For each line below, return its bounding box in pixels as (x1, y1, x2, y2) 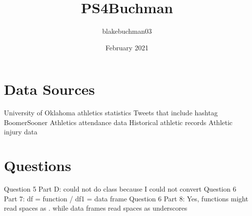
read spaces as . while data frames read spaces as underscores (4, 203, 188, 213)
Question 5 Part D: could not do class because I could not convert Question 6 (4, 184, 236, 194)
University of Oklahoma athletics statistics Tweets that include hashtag (4, 108, 218, 118)
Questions (4, 155, 71, 175)
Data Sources (4, 79, 95, 99)
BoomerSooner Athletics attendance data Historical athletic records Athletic (4, 117, 233, 127)
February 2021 (105, 42, 148, 52)
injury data (4, 127, 38, 137)
